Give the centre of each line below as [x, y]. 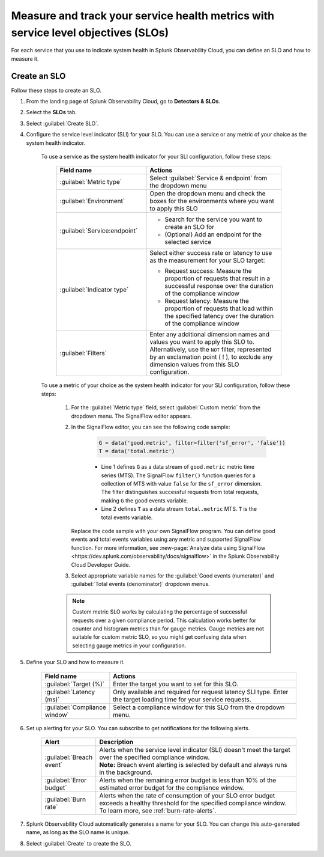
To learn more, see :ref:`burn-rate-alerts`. [158, 810]
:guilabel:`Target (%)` [75, 684]
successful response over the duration [219, 286]
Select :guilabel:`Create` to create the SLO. [79, 843]
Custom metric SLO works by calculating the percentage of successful [160, 612]
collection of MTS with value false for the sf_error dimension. [181, 484]
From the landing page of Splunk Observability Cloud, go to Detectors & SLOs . [123, 102]
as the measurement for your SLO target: [207, 260]
